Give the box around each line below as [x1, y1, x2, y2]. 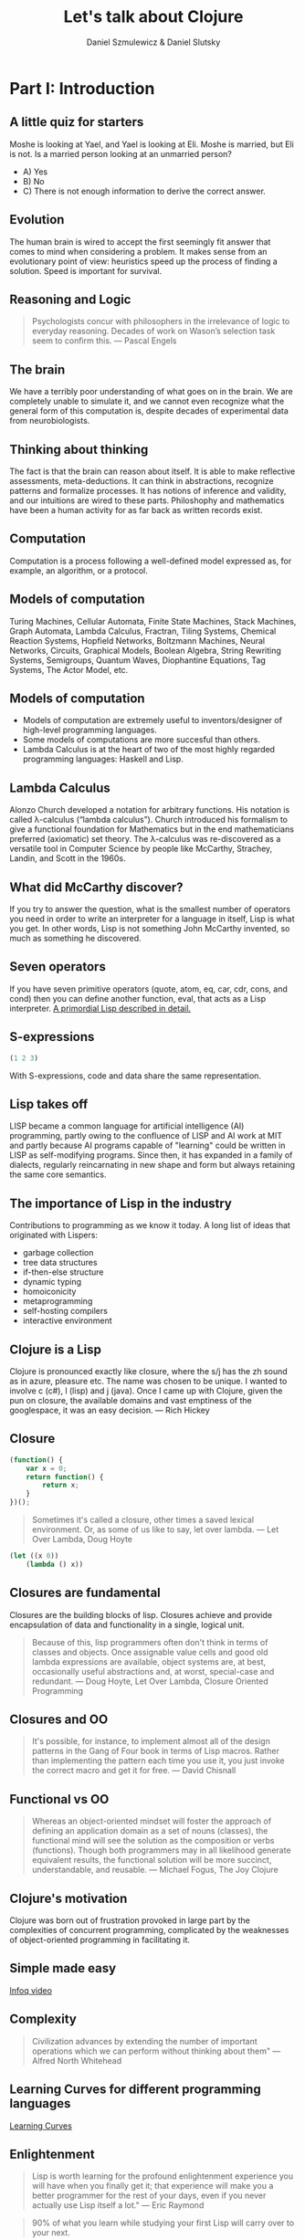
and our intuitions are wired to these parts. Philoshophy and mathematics [9, 495, 285, 506]
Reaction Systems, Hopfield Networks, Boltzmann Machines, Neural [9, 635, 266, 646]
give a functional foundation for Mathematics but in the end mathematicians [9, 824, 295, 835]
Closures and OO [9, 1712, 109, 1728]
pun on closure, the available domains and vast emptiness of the [9, 1395, 253, 1405]
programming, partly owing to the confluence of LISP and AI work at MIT [9, 1130, 283, 1141]
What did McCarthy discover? [9, 879, 184, 895]
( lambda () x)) [26, 1560, 84, 1569]
